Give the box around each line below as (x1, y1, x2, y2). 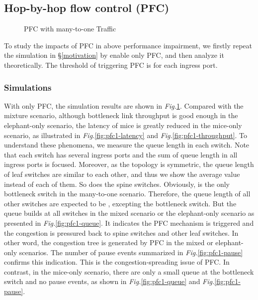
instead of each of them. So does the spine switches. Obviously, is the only (4, 178, 230, 189)
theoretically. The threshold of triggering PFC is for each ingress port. (4, 59, 218, 70)
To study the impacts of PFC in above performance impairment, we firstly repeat (4, 40, 252, 50)
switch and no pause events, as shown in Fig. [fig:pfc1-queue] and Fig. (4, 276, 215, 287)
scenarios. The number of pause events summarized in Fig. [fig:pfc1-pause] (19, 247, 243, 257)
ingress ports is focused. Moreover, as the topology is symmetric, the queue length (4, 159, 254, 169)
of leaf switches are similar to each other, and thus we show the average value (4, 168, 240, 179)
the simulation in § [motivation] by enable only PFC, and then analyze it (4, 50, 224, 60)
